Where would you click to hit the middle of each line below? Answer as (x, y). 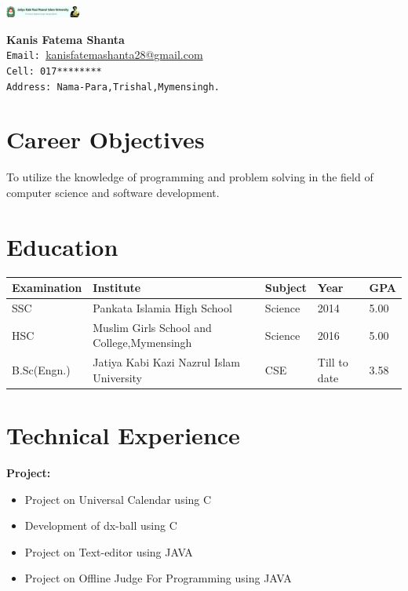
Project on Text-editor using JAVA (109, 551)
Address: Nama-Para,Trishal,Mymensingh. (113, 87)
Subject (286, 288)
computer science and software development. (113, 192)
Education (62, 246)
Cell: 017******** (54, 71)
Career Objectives (106, 139)
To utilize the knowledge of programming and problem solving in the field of (190, 177)
